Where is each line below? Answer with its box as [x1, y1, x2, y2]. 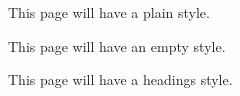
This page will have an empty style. [8, 35, 226, 56]
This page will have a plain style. [8, 2, 210, 22]
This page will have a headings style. [8, 69, 233, 90]
